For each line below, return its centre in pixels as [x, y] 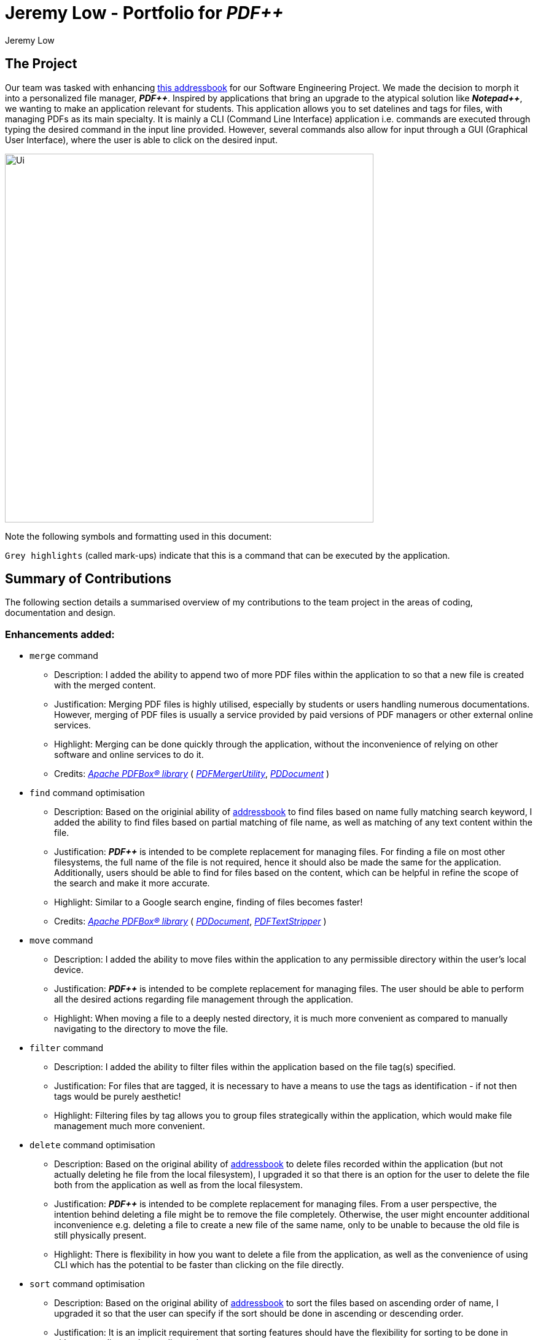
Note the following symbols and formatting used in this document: [138, 536]
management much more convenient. [130, 1126]
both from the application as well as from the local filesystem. [178, 1185]
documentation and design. [60, 613]
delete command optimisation [92, 1145]
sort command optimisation [87, 1284]
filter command [67, 1048]
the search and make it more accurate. [132, 883]
